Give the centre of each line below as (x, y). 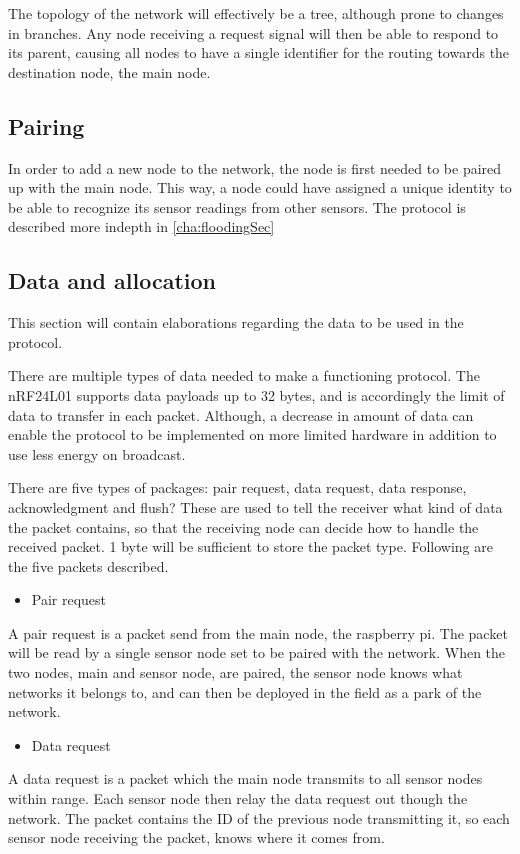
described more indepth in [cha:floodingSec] (141, 226)
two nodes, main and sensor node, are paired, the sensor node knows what (235, 672)
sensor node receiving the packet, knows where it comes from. (196, 837)
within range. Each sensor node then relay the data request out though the (238, 798)
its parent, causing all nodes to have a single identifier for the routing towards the (259, 52)
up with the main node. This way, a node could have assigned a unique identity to (260, 187)
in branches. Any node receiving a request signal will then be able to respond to (253, 32)
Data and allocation (112, 280)
